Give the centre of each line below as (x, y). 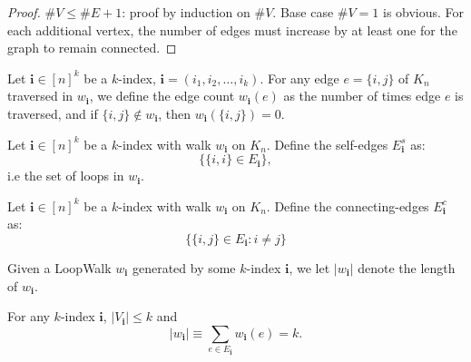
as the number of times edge (362, 96)
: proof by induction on (186, 12)
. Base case (303, 12)
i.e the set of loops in (66, 176)
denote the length (407, 267)
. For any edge (299, 78)
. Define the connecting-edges (348, 205)
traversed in (40, 96)
